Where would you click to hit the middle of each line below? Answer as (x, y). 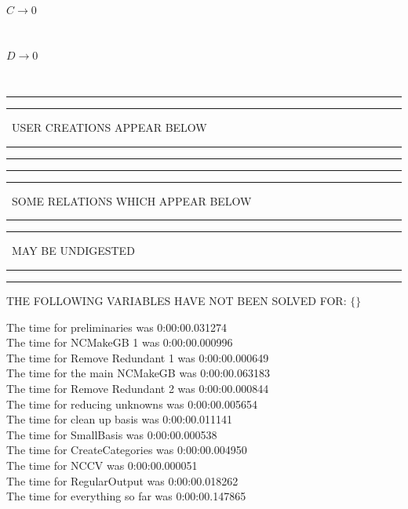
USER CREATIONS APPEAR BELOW (109, 127)
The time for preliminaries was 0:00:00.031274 (117, 327)
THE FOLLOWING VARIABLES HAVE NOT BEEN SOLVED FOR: (177, 300)
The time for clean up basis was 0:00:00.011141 (120, 419)
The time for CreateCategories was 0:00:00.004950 (127, 450)
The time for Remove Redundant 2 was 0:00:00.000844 (138, 388)
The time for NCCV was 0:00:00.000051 (102, 465)
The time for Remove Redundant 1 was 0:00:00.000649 (138, 357)
